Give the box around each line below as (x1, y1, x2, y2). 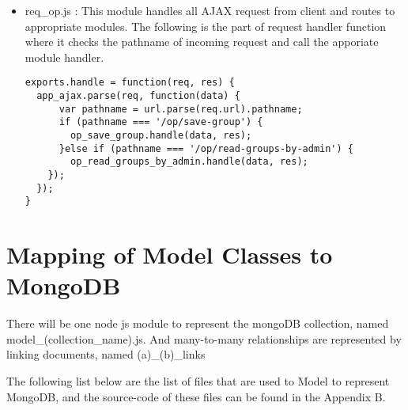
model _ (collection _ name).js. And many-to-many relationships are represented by (6, 330, 402, 347)
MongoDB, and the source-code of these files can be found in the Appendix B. (6, 388, 386, 404)
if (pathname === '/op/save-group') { (59, 116, 263, 128)
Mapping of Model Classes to (6, 238, 333, 271)
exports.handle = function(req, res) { (25, 77, 235, 89)
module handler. (25, 48, 104, 65)
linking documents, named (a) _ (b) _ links (6, 346, 206, 363)
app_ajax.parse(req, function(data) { (36, 90, 240, 102)
